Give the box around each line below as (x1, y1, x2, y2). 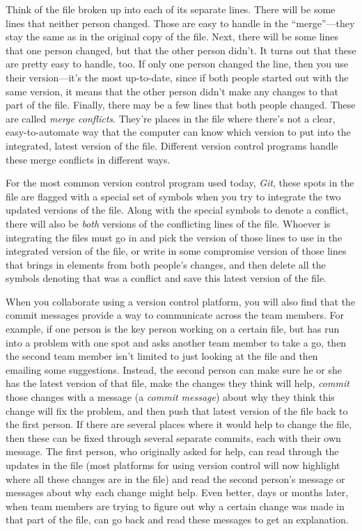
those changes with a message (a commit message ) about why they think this (6, 390, 335, 404)
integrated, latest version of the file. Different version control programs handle (6, 138, 338, 152)
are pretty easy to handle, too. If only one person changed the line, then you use (6, 56, 349, 71)
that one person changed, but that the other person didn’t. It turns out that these (6, 42, 356, 57)
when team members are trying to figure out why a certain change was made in (6, 498, 345, 513)
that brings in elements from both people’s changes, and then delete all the (6, 257, 326, 271)
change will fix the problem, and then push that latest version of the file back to (6, 403, 348, 418)
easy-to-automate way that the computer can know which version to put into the (6, 125, 351, 139)
